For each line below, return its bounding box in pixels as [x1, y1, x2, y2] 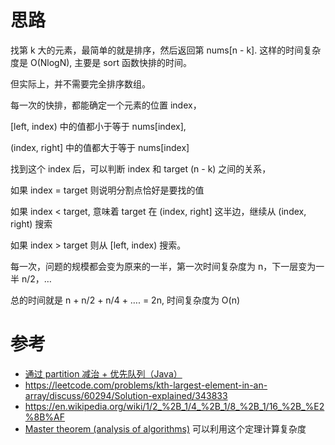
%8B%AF [24, 411, 66, 423]
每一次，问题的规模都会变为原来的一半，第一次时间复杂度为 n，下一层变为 [10, 260, 317, 272]
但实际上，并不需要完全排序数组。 [10, 77, 151, 90]
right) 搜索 [10, 217, 53, 230]
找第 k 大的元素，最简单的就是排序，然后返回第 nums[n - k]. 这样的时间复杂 [10, 44, 322, 56]
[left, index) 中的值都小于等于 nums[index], [10, 120, 187, 132]
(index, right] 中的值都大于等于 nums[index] [10, 141, 190, 153]
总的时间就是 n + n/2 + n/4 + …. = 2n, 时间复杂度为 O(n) [10, 294, 241, 306]
